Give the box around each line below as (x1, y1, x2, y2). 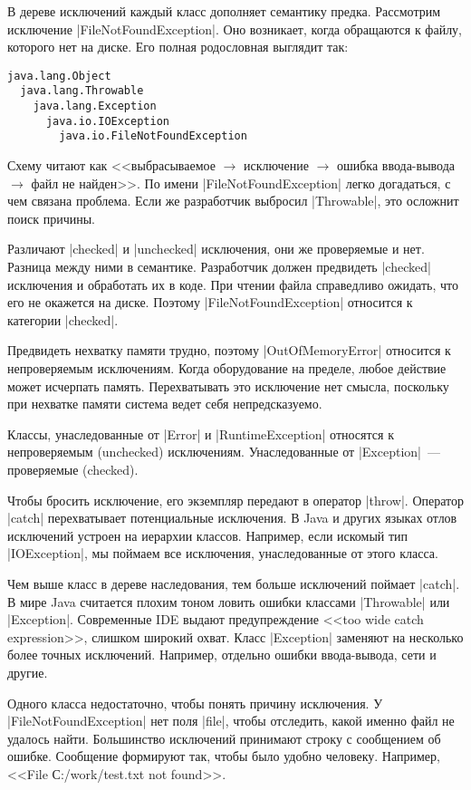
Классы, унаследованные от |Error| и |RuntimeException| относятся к (7, 424, 394, 443)
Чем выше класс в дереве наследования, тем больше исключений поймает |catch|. (7, 573, 460, 592)
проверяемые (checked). (7, 459, 139, 478)
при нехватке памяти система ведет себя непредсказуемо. (7, 394, 322, 413)
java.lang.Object (7, 69, 111, 82)
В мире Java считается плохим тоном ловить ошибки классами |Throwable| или (7, 592, 450, 611)
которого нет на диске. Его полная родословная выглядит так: (7, 37, 349, 56)
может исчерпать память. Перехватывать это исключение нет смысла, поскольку (7, 376, 449, 395)
